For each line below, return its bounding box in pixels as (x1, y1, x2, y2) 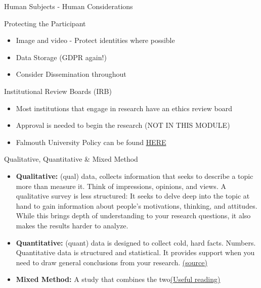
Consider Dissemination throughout (16, 69, 126, 79)
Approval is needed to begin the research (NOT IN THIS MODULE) (16, 120, 230, 130)
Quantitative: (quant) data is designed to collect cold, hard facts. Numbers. (16, 237, 256, 248)
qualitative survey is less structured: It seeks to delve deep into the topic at (16, 190, 250, 201)
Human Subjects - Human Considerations (4, 1, 133, 11)
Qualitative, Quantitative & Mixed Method (4, 154, 138, 164)
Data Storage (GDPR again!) (16, 52, 107, 62)
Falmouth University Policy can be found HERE (16, 136, 166, 147)
